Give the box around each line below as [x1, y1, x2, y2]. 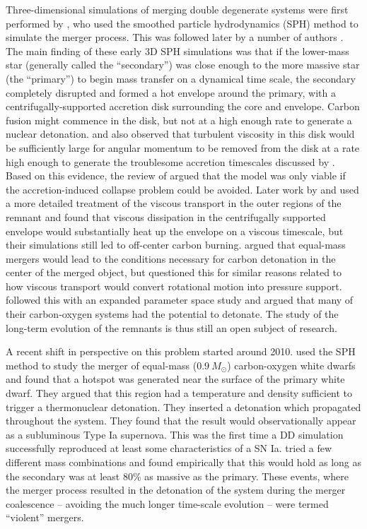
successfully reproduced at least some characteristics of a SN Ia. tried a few [6, 441, 332, 456]
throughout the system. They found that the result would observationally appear [6, 413, 356, 428]
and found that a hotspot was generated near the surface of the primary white [6, 372, 345, 386]
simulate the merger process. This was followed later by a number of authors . [6, 30, 344, 44]
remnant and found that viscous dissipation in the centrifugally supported [6, 209, 326, 224]
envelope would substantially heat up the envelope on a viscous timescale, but [6, 223, 344, 238]
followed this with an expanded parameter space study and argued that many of [6, 292, 354, 307]
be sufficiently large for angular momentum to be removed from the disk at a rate [6, 140, 360, 155]
